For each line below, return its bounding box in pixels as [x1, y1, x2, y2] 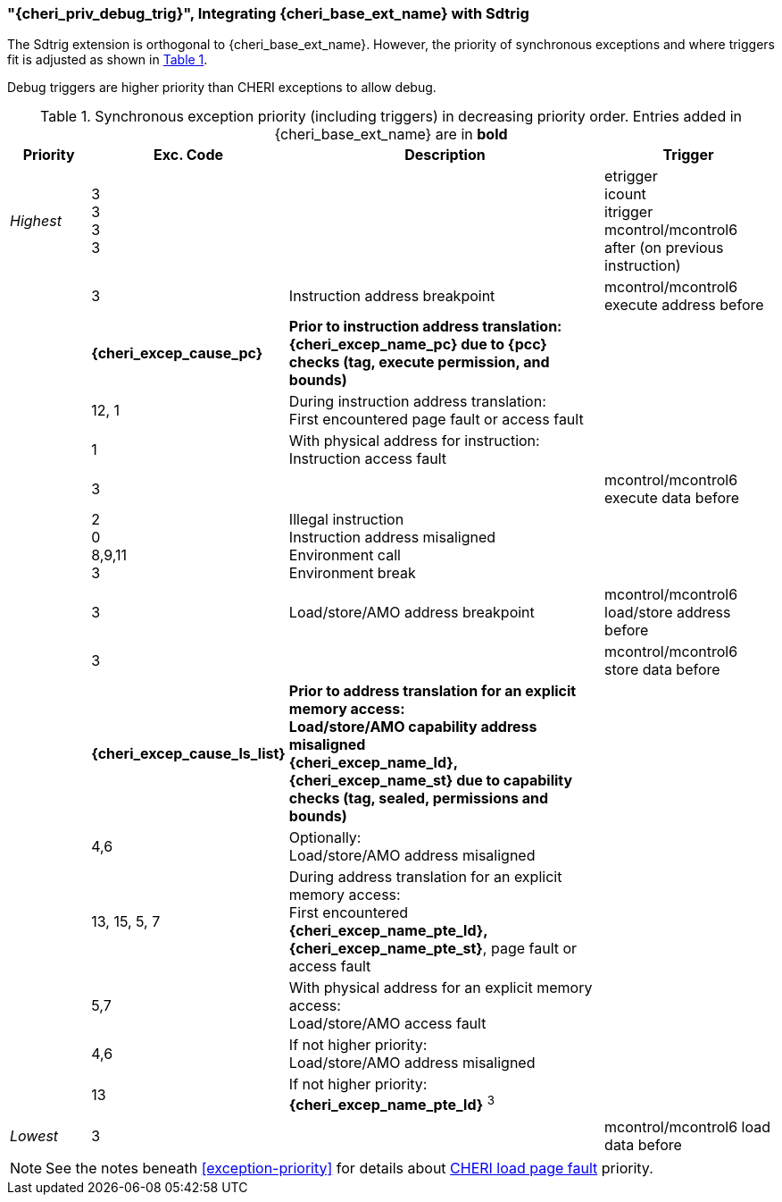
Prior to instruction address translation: [288, 317, 562, 336]
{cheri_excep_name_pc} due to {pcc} [288, 335, 547, 354]
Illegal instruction [288, 510, 404, 529]
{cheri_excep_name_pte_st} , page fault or [288, 939, 578, 958]
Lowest [10, 1126, 59, 1145]
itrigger [604, 203, 653, 222]
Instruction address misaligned [288, 528, 496, 547]
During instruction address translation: [288, 392, 546, 411]
